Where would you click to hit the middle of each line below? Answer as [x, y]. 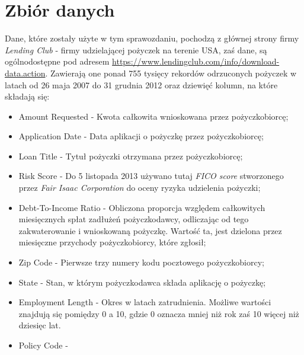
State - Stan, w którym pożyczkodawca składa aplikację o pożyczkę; [142, 282]
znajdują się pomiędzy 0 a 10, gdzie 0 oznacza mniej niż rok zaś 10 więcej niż [159, 313]
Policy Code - [43, 345]
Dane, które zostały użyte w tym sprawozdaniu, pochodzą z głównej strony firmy [152, 38]
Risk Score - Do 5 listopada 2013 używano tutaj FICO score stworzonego [151, 176]
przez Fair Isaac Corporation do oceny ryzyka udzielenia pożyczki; [140, 188]
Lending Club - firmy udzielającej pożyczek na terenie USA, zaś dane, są [136, 49]
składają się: [27, 96]
